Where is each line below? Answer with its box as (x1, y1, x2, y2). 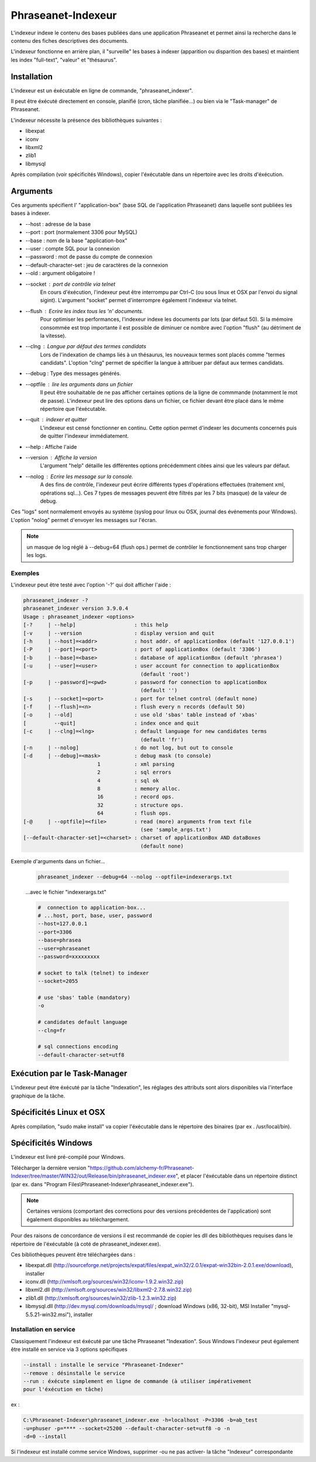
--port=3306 (37, 928, 73, 935)
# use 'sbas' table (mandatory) (37, 994, 131, 1001)
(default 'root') (140, 671, 190, 677)
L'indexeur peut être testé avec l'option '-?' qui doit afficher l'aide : (11, 581, 171, 588)
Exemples (11, 569, 40, 577)
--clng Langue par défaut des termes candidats (25, 343, 146, 350)
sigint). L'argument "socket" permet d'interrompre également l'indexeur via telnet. (40, 297, 238, 304)
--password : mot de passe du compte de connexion (25, 253, 153, 260)
